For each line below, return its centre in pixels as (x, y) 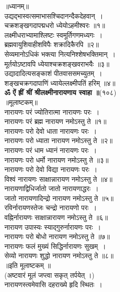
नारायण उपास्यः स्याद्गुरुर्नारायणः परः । (53, 227)
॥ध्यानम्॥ (17, 6)
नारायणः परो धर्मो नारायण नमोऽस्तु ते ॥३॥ (57, 159)
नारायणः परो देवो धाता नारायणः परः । (51, 131)
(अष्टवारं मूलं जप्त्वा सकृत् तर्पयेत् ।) (49, 275)
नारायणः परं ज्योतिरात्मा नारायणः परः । (52, 111)
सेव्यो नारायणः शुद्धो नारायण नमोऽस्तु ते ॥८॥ (59, 255)
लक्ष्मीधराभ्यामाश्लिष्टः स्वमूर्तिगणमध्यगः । (54, 35)
